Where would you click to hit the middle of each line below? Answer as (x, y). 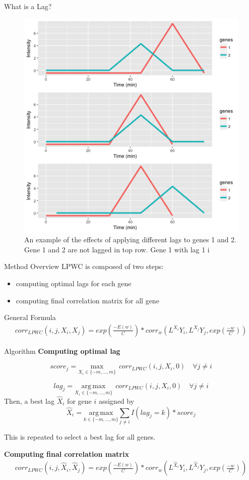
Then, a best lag (29, 401)
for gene (79, 401)
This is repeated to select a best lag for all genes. (80, 436)
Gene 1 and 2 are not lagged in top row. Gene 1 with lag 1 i (117, 249)
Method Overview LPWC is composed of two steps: (84, 266)
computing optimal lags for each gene (74, 283)
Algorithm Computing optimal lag (62, 351)
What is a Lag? (28, 6)
